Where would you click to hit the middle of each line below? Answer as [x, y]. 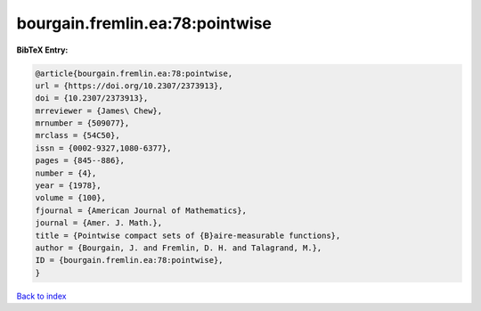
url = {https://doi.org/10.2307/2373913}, [129, 86]
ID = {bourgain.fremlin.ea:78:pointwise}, [129, 260]
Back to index [41, 296]
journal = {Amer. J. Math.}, [99, 223]
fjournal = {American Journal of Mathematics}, [141, 210]
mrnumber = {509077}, [82, 123]
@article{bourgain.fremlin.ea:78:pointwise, [134, 73]
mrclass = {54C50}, [77, 135]
